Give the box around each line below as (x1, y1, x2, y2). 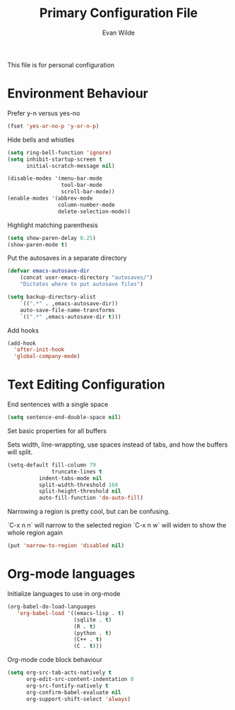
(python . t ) (73, 629, 112, 636)
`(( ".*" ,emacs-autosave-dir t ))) (20, 313, 121, 320)
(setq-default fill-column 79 (7, 462, 97, 469)
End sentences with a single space (7, 400, 109, 408)
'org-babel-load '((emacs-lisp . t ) (16, 609, 125, 617)
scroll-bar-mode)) (61, 188, 115, 195)
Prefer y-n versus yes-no (7, 108, 80, 118)
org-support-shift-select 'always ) (25, 695, 131, 702)
